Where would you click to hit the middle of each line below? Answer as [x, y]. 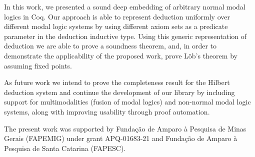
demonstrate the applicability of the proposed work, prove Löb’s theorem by [121, 55]
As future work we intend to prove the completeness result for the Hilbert [117, 82]
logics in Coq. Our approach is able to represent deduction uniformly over [117, 16]
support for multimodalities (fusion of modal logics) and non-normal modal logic [127, 102]
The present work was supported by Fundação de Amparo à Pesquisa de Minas [125, 128]
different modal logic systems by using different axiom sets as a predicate [116, 26]
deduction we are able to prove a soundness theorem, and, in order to [110, 46]
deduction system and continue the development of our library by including [119, 92]
